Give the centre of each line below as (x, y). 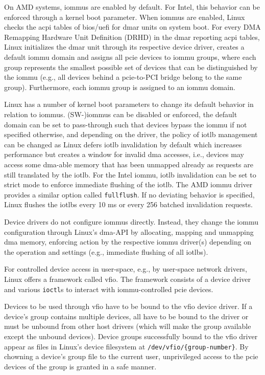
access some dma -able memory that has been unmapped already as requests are (129, 164)
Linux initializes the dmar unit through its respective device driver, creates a (124, 47)
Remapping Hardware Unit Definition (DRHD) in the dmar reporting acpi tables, (132, 37)
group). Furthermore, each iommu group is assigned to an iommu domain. (120, 87)
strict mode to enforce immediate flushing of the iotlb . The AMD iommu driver (128, 184)
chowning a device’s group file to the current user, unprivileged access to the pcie (131, 356)
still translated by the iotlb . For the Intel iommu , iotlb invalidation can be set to (130, 174)
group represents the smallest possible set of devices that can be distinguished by (131, 67)
